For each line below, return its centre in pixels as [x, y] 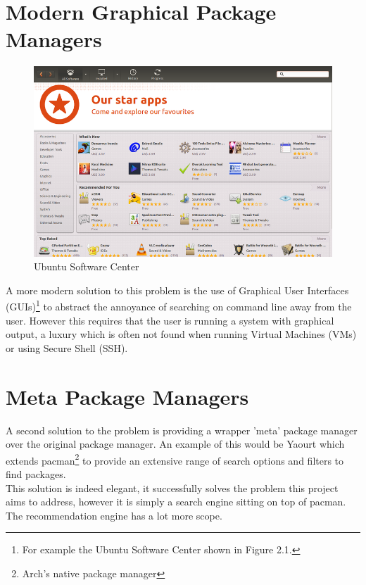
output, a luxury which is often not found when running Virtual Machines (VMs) [181, 334]
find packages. [36, 473]
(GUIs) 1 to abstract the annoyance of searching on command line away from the [179, 306]
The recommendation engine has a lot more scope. [114, 515]
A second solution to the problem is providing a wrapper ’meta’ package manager [182, 430]
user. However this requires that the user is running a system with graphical [170, 320]
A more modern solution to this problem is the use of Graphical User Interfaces [177, 290]
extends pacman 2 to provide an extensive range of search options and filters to [175, 459]
